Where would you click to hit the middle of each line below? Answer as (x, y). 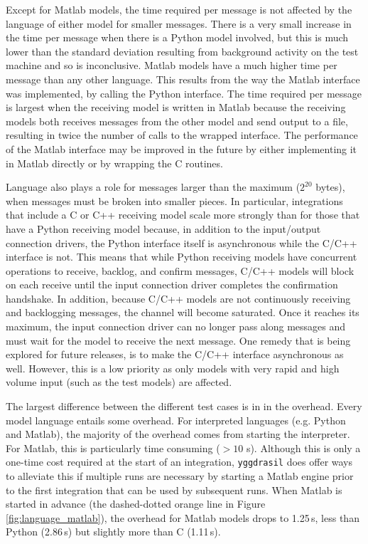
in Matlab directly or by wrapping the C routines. (114, 163)
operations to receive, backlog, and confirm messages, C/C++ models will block (180, 270)
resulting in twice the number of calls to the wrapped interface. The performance (182, 135)
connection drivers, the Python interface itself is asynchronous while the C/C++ (182, 242)
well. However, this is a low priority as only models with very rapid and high (173, 368)
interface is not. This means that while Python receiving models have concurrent (182, 257)
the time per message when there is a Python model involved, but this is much (177, 37)
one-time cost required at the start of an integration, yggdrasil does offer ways (179, 462)
